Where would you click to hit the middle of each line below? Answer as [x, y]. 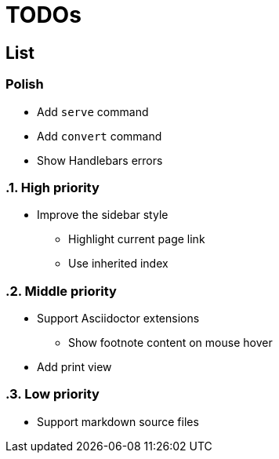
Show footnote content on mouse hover [170, 343]
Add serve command [93, 111]
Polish [25, 84]
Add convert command [100, 136]
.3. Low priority [53, 394]
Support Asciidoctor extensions [118, 319]
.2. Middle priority [61, 291]
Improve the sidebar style [103, 215]
